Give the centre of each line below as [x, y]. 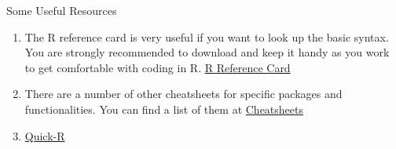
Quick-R [45, 135]
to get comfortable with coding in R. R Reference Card [158, 67]
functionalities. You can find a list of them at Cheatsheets [164, 109]
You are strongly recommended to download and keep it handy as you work [207, 52]
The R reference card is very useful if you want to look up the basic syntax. [207, 36]
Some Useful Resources [62, 10]
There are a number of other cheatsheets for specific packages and [183, 94]
